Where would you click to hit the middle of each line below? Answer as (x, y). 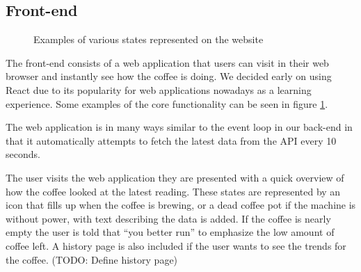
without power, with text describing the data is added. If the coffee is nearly (168, 218)
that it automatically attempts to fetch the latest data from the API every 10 (171, 140)
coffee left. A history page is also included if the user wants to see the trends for (176, 245)
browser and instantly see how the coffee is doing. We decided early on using (169, 76)
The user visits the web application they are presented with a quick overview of (175, 177)
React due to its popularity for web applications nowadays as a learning (159, 89)
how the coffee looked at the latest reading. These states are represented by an (173, 191)
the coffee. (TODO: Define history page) (92, 259)
